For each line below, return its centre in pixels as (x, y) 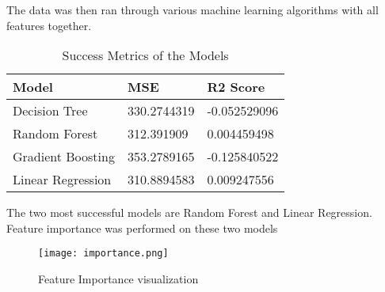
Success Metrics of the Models (145, 55)
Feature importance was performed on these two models (142, 228)
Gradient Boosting (64, 157)
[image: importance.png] (103, 254)
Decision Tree (50, 111)
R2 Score (236, 87)
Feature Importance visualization (118, 279)
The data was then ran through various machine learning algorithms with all (192, 9)
